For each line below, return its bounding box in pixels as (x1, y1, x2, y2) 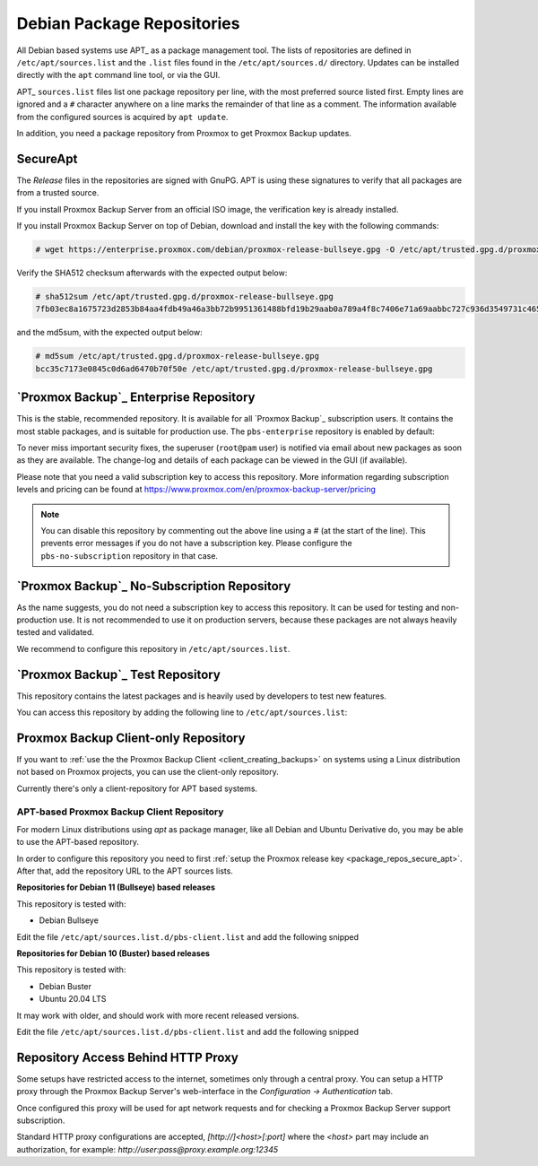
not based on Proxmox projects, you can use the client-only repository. (16, 767, 279, 778)
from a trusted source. (16, 187, 100, 198)
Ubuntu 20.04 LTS (39, 994, 107, 1005)
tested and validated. (16, 627, 94, 638)
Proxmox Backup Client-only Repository (16, 730, 246, 745)
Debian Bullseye (39, 915, 99, 926)
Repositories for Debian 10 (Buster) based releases (16, 948, 211, 959)
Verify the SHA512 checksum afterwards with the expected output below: (16, 267, 288, 278)
